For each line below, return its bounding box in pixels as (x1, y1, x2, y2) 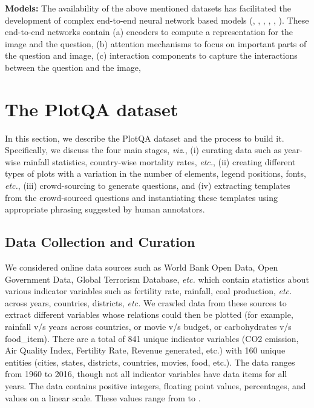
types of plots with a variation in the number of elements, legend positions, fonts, (5, 167, 306, 180)
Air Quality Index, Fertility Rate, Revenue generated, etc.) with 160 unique (5, 344, 286, 357)
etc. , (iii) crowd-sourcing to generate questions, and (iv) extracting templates (5, 179, 290, 192)
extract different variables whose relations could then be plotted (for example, (5, 308, 293, 321)
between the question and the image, (5, 61, 141, 73)
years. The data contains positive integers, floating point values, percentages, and (5, 379, 306, 392)
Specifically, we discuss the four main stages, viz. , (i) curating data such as (5, 143, 281, 156)
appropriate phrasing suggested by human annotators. (5, 203, 205, 216)
